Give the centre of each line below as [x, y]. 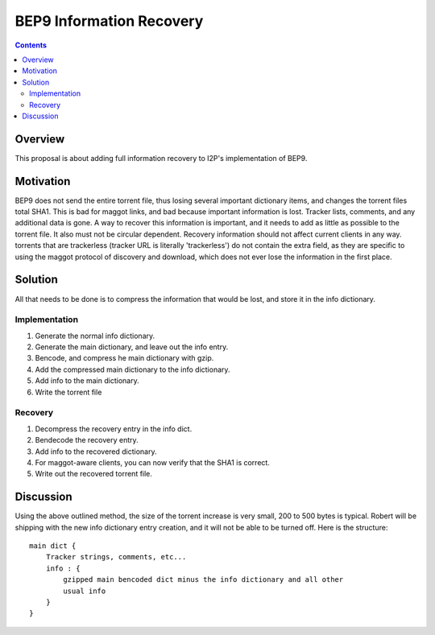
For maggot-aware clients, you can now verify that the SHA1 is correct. [152, 462]
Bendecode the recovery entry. [87, 440]
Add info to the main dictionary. [87, 381]
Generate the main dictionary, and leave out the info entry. [132, 347]
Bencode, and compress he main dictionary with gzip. [124, 358]
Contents [31, 45]
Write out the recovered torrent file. [94, 474]
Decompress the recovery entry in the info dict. [114, 429]
